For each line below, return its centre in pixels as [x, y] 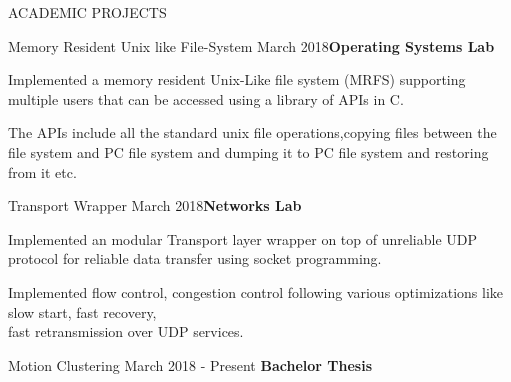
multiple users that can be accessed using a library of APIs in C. [206, 98]
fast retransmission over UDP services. [126, 331]
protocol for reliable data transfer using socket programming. [195, 258]
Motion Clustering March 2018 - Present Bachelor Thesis [190, 364]
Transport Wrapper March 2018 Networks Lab [155, 205]
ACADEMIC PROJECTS [87, 12]
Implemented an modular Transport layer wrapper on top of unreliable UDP [243, 238]
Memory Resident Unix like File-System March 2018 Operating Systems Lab [251, 45]
